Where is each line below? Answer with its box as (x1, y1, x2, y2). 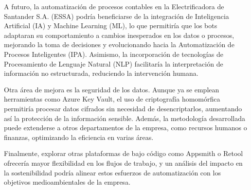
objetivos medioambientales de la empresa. (4, 177, 131, 187)
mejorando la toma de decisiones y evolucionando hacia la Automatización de (4, 39, 234, 50)
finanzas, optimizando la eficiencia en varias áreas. (4, 132, 154, 142)
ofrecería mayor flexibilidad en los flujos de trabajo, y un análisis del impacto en (4, 157, 243, 168)
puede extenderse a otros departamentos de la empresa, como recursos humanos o (4, 122, 247, 133)
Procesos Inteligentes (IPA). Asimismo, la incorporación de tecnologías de (4, 49, 223, 59)
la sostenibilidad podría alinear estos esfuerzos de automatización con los (4, 167, 221, 177)
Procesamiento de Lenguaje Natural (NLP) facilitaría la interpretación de (4, 58, 223, 69)
